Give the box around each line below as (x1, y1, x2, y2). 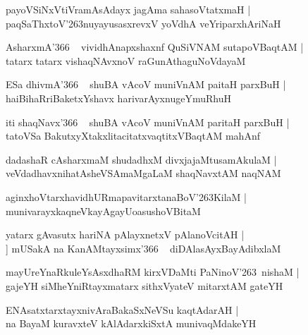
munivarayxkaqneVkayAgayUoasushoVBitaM (6, 203, 201, 218)
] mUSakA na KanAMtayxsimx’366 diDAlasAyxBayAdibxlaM (6, 240, 281, 255)
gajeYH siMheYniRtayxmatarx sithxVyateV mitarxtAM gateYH (6, 278, 283, 293)
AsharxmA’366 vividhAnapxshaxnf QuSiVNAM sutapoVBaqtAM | (6, 39, 304, 54)
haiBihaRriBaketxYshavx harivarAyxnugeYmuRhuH (6, 90, 231, 105)
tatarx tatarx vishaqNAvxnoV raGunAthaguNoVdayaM (6, 53, 246, 68)
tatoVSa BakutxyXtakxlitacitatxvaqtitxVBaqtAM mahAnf (6, 128, 260, 143)
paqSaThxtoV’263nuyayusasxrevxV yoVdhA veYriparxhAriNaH (6, 16, 281, 30)
